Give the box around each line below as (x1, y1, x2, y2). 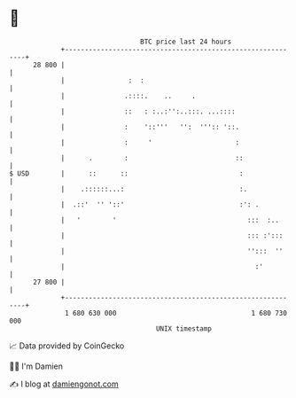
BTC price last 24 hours (140, 37, 232, 46)
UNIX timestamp (155, 324, 213, 333)
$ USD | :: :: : (9, 168, 244, 178)
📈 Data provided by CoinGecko (9, 340, 125, 351)
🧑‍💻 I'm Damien (9, 361, 64, 371)
